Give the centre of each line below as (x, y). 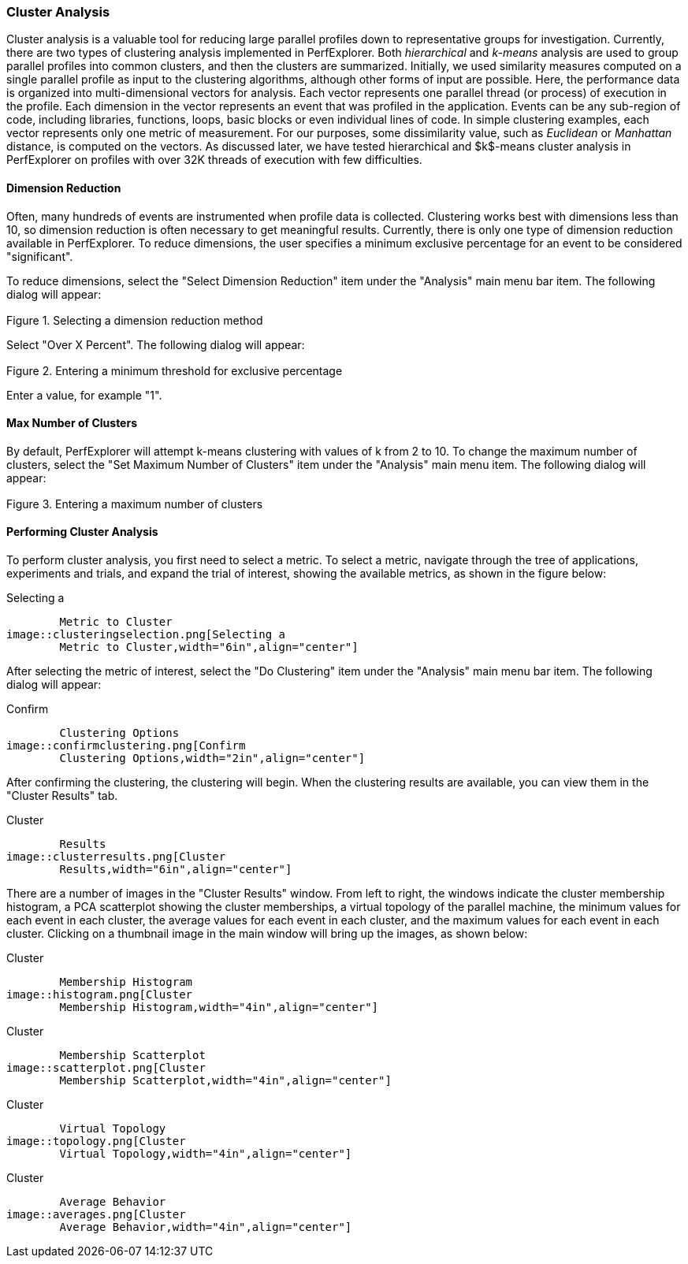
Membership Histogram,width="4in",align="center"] (219, 1007)
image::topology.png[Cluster (96, 1141)
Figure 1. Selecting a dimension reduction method (135, 320)
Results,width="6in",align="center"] (176, 870)
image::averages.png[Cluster (96, 1215)
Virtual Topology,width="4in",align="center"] (206, 1154)
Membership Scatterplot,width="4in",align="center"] (225, 1081)
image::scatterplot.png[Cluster (106, 1068)
